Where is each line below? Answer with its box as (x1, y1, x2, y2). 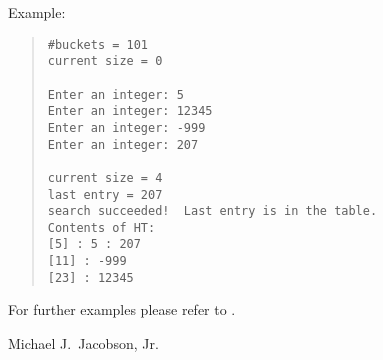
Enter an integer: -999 (47, 120, 206, 135)
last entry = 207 (47, 187, 163, 202)
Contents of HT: (47, 220, 156, 235)
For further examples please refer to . (8, 299, 236, 320)
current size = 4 (47, 170, 163, 185)
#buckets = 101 (47, 37, 149, 52)
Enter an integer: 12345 (47, 104, 213, 119)
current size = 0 (47, 54, 163, 69)
